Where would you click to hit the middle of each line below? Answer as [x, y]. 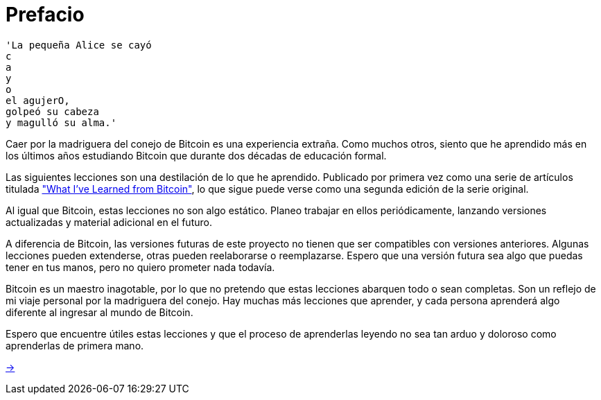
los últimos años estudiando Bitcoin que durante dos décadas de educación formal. [196, 155]
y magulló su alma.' [61, 122]
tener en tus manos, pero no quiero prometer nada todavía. [140, 267]
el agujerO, [38, 100]
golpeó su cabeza [52, 111]
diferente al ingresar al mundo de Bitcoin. [99, 312]
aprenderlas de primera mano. [75, 345]
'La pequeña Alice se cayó [79, 45]
